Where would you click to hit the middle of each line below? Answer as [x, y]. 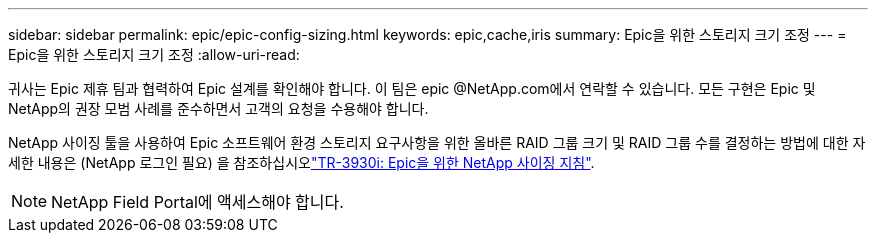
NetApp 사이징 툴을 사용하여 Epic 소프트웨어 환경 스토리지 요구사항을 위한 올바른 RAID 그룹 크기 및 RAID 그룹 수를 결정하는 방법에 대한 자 [437, 142]
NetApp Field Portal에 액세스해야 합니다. [197, 202]
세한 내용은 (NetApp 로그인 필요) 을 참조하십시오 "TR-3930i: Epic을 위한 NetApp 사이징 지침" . [301, 162]
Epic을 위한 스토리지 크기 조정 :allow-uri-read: [154, 54]
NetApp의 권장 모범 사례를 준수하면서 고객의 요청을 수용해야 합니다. [218, 108]
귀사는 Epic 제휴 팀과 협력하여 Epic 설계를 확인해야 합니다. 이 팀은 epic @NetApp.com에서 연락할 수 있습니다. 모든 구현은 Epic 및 [412, 88]
